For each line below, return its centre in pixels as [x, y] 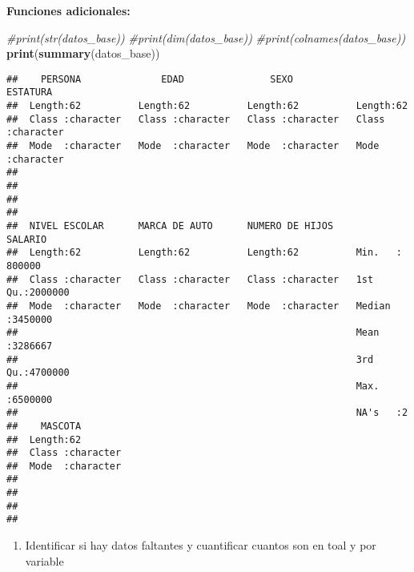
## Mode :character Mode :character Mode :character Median [199, 306]
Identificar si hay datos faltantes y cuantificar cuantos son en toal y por [201, 545]
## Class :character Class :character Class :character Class [196, 119]
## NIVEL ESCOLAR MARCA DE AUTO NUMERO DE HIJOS [170, 226]
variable [44, 560]
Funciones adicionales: [68, 10]
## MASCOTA [44, 426]
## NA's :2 [207, 413]
